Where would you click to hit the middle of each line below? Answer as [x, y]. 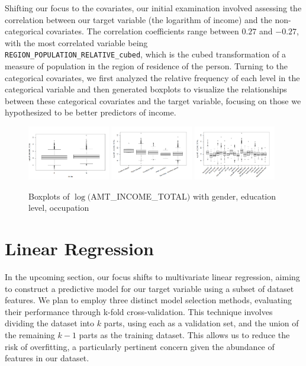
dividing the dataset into [49, 323]
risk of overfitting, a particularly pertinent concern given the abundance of [140, 346]
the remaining [30, 334]
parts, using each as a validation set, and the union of [201, 323]
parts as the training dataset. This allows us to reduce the [184, 334]
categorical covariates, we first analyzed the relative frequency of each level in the [152, 77]
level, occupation [59, 208]
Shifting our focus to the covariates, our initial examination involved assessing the [153, 8]
